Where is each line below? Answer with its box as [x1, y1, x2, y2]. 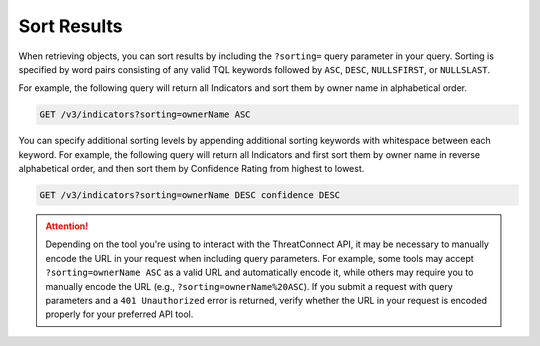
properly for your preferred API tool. [45, 308, 194, 320]
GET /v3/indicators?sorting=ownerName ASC [39, 109, 251, 120]
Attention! [45, 220, 89, 232]
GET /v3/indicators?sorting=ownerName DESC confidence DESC [39, 190, 341, 201]
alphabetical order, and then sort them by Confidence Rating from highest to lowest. [18, 163, 365, 175]
